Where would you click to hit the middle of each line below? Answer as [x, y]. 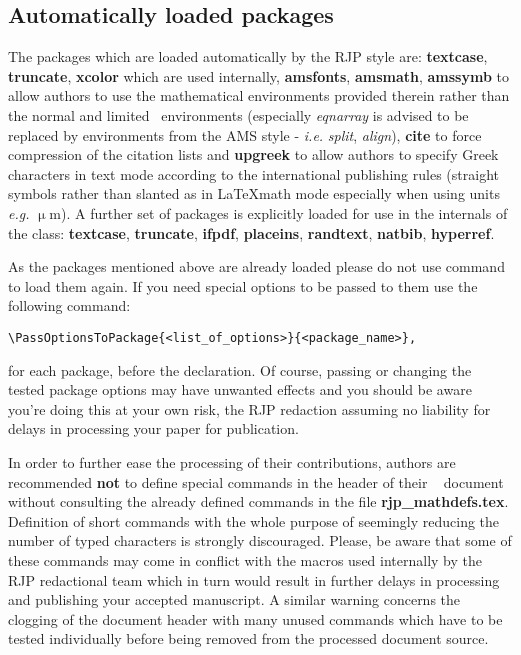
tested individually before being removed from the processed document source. [248, 638]
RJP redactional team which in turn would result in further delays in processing [254, 579]
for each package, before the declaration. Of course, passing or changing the [240, 369]
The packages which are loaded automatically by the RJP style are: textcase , [248, 56]
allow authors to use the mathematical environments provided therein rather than [259, 95]
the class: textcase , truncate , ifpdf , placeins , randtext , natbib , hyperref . [251, 232]
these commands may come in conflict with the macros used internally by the [245, 559]
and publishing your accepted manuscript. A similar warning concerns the [234, 599]
